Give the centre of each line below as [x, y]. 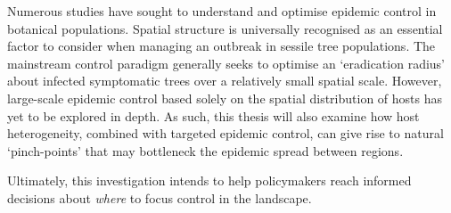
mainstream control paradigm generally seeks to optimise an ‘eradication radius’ [226, 63]
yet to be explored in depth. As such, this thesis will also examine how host [213, 115]
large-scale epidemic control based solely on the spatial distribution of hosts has [225, 98]
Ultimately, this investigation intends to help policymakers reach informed [209, 180]
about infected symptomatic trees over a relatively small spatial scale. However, [225, 81]
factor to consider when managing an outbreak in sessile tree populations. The [221, 46]
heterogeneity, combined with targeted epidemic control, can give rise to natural [225, 133]
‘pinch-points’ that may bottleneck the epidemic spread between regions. [205, 150]
